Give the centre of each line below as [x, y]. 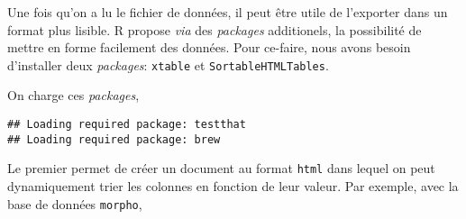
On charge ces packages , [73, 95]
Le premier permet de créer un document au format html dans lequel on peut [221, 168]
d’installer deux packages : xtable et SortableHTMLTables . [168, 64]
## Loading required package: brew [114, 139]
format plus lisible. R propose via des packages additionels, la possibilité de [215, 29]
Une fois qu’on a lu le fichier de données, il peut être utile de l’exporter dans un [228, 12]
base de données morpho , [75, 203]
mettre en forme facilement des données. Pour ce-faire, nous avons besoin [209, 47]
